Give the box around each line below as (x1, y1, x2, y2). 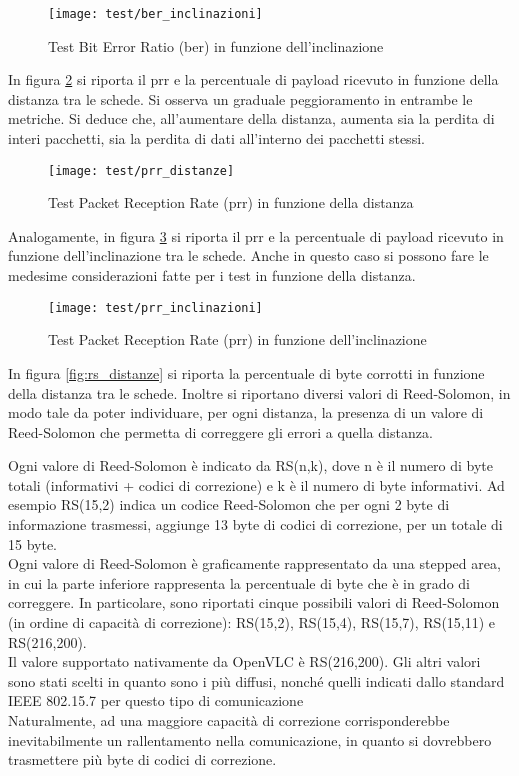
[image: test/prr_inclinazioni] (48, 300, 263, 315)
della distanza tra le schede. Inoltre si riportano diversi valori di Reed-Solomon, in (8, 382, 511, 403)
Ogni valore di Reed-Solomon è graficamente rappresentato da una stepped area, (8, 553, 501, 574)
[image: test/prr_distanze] (48, 163, 235, 178)
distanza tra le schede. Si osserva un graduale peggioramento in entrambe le (8, 88, 473, 109)
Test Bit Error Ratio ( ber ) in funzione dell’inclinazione (48, 35, 384, 56)
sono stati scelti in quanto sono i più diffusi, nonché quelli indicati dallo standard (8, 670, 505, 691)
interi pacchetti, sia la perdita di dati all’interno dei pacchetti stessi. (8, 128, 425, 149)
